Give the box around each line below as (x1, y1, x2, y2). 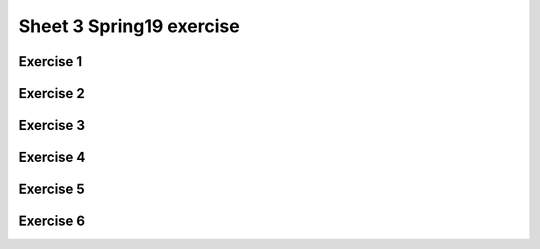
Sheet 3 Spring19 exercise (18, 15, 240, 37)
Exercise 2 (18, 85, 85, 102)
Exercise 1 (18, 53, 83, 70)
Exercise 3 (18, 117, 85, 134)
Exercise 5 (18, 181, 85, 198)
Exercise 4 (18, 149, 86, 166)
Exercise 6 (18, 213, 85, 230)
